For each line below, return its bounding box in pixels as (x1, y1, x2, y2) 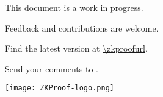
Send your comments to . (5, 62, 98, 75)
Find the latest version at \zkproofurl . (5, 42, 148, 55)
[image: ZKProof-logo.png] (5, 84, 114, 93)
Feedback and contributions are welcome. (5, 21, 159, 34)
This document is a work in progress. (5, 1, 143, 13)
